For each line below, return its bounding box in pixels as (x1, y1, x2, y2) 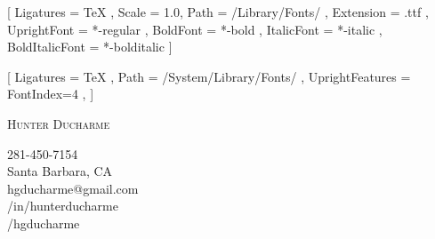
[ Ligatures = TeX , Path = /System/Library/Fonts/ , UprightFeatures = (7, 67, 411, 85)
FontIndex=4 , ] (7, 84, 94, 103)
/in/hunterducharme (7, 196, 118, 215)
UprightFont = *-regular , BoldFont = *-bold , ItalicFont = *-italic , (7, 20, 383, 38)
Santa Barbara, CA (7, 162, 113, 180)
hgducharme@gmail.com (7, 179, 139, 197)
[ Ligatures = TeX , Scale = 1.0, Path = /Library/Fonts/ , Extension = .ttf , (7, 3, 429, 20)
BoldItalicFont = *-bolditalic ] (7, 37, 173, 56)
